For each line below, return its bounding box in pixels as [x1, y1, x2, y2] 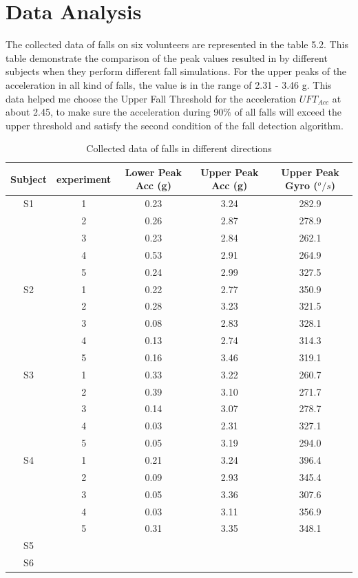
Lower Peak [125, 164, 182, 179]
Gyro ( [285, 178, 318, 193]
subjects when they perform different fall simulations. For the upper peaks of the [6, 64, 347, 78]
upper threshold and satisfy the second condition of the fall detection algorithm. [6, 118, 344, 132]
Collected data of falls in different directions [86, 141, 272, 156]
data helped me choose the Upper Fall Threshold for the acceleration [6, 91, 297, 105]
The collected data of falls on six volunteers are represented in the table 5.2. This [6, 37, 348, 52]
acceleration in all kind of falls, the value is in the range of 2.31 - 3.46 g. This [6, 77, 332, 92]
